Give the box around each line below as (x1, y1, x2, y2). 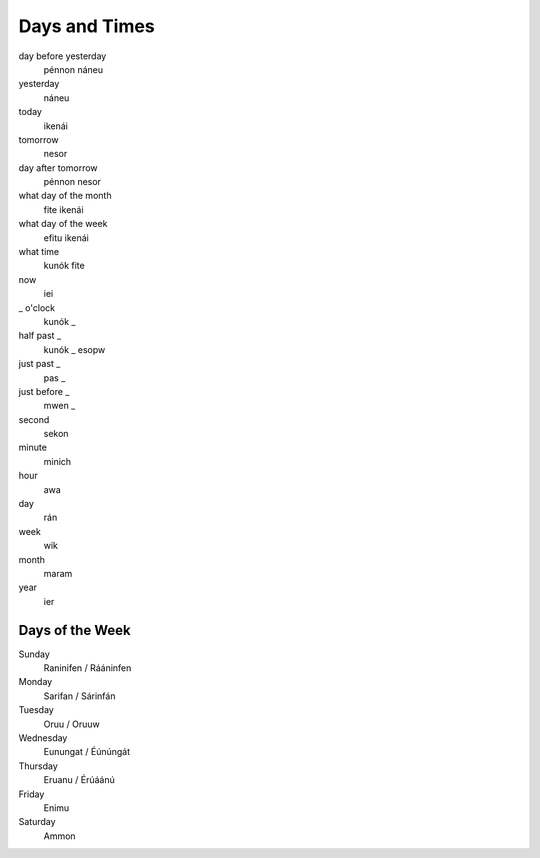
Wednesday (18, 732, 68, 744)
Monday (18, 676, 53, 688)
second (18, 413, 50, 425)
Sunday (18, 648, 50, 660)
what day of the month (18, 190, 112, 202)
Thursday (18, 760, 59, 772)
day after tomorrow (18, 161, 99, 174)
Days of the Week (18, 621, 131, 639)
